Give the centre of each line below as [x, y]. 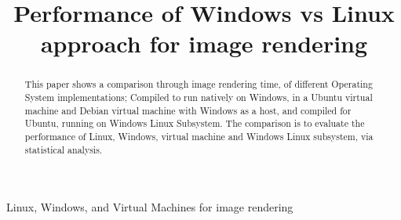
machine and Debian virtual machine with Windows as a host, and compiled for [188, 110]
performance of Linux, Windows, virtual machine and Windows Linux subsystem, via [199, 136]
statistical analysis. [64, 149]
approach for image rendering [204, 43]
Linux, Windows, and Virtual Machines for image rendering [150, 207]
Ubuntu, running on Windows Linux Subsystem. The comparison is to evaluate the [195, 123]
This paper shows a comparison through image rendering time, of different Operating [199, 84]
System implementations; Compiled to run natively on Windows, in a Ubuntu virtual [199, 97]
